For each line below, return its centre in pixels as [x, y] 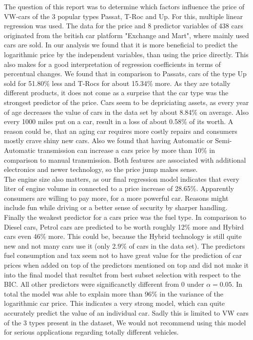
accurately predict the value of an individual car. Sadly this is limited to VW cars [126, 313]
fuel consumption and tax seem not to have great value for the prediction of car [123, 255]
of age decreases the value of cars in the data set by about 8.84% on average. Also [126, 112]
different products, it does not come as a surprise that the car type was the [116, 93]
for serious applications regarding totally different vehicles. [91, 332]
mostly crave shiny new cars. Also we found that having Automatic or [108, 140]
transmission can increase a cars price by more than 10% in [126, 150]
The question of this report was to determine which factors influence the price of [124, 6]
